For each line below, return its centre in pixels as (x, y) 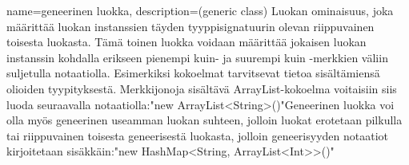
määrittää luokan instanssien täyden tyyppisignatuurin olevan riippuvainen (190, 26)
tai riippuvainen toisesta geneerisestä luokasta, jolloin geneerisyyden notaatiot (197, 135)
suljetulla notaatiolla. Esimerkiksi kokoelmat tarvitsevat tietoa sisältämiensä (193, 73)
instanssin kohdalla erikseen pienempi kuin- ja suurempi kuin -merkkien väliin (197, 57)
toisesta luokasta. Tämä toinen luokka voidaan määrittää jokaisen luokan (186, 42)
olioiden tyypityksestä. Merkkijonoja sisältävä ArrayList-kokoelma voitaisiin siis (202, 88)
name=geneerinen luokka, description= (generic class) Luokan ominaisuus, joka (200, 10)
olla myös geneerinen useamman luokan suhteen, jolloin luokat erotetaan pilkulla (204, 120)
